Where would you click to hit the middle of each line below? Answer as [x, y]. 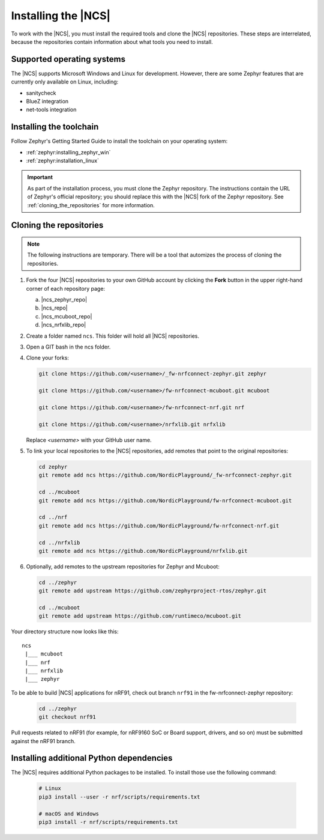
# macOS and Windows [69, 814]
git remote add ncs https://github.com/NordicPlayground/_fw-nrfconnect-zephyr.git [165, 475]
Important [40, 177]
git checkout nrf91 [67, 717]
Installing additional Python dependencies [92, 758]
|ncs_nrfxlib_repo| [64, 325]
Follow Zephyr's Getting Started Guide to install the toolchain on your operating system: [119, 141]
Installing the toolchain [55, 127]
